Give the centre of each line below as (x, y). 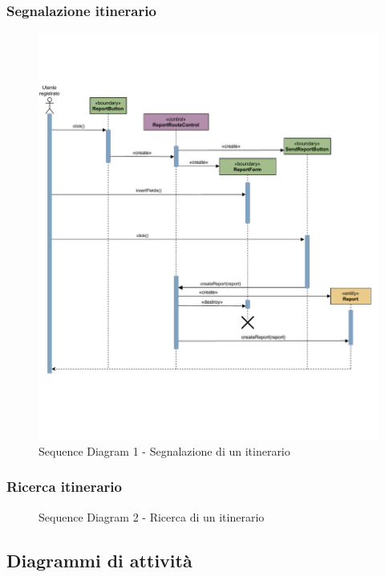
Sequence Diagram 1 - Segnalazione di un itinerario (164, 450)
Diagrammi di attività (99, 560)
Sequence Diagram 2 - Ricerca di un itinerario (152, 516)
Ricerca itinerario (64, 487)
